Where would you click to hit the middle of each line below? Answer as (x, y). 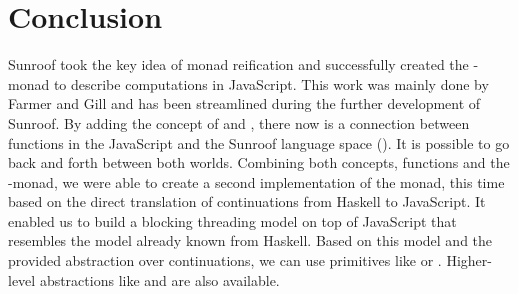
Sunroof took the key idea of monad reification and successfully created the (238, 64)
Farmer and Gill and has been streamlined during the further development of (244, 103)
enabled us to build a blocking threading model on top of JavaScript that (232, 220)
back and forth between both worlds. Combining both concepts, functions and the (259, 162)
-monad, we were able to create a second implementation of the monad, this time (256, 181)
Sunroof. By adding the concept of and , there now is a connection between (239, 122)
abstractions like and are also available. (159, 279)
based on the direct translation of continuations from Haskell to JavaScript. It (247, 201)
